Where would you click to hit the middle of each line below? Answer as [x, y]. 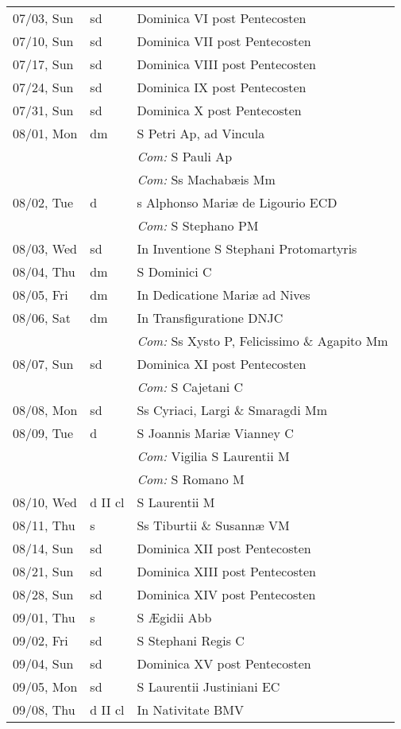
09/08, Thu [44, 710]
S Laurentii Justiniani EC [208, 686]
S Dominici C [174, 271]
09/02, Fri [40, 640]
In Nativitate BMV [190, 710]
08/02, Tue [43, 202]
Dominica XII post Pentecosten [224, 548]
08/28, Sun [43, 594]
